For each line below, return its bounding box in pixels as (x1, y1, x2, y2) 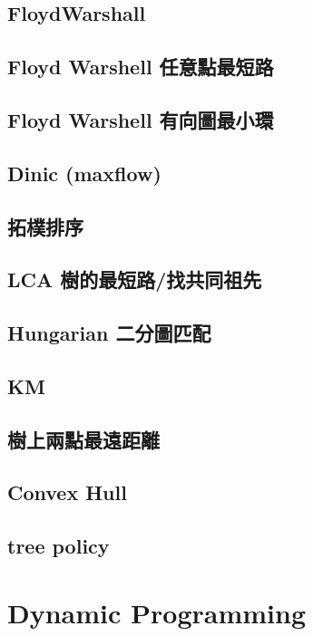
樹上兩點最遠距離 (7, 425, 160, 453)
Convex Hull (7, 478, 127, 506)
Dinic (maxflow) (7, 159, 161, 187)
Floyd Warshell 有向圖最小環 (7, 105, 274, 133)
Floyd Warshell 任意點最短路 (7, 53, 274, 81)
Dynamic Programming (7, 593, 307, 631)
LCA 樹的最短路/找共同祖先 (7, 265, 262, 294)
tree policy (7, 532, 110, 560)
